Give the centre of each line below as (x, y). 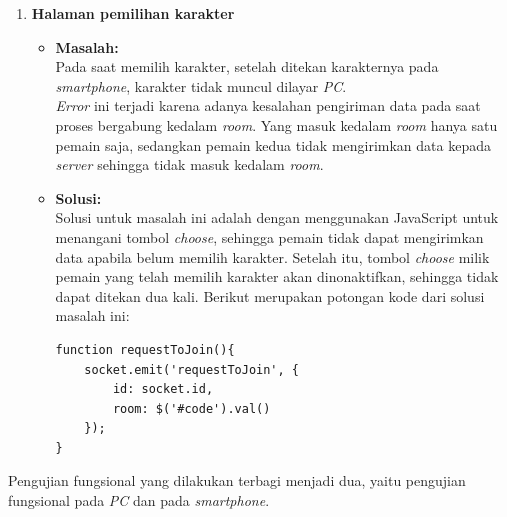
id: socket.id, (163, 389)
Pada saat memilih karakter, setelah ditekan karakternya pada (247, 66)
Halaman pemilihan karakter (133, 13)
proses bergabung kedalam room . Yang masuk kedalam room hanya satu (276, 124)
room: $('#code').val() (191, 408)
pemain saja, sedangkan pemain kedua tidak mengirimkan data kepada (273, 144)
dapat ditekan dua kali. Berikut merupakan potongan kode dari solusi (270, 295)
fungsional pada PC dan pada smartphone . (139, 500)
